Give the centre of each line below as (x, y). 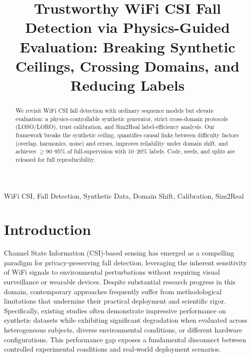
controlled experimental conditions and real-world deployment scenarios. (113, 349)
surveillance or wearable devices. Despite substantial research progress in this (120, 282)
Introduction (48, 229)
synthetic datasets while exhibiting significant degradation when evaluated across (126, 320)
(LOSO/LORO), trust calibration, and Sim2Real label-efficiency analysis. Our (115, 127)
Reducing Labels (127, 85)
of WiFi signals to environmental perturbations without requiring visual (112, 272)
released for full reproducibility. (55, 159)
